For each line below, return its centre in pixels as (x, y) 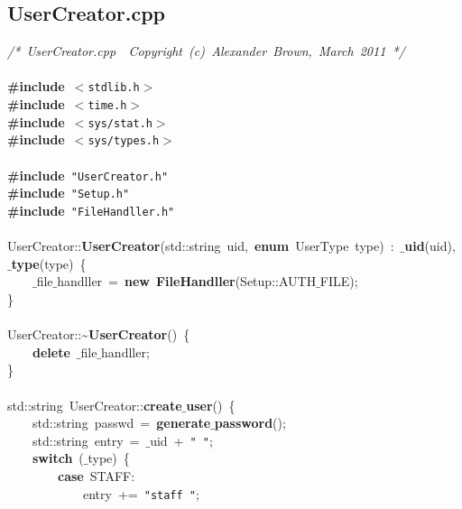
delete (51, 352)
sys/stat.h (120, 123)
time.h (107, 106)
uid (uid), (430, 246)
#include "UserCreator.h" (88, 175)
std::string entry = (86, 440)
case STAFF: (97, 475)
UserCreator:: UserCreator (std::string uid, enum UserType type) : (201, 246)
